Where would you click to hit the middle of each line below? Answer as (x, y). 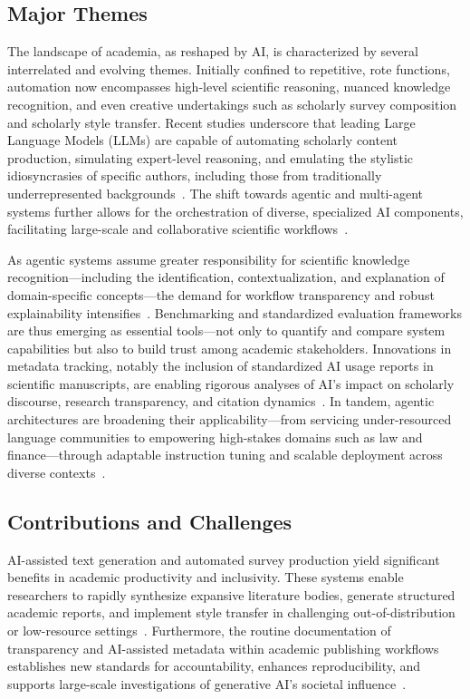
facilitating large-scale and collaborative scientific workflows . (178, 229)
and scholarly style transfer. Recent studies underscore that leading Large (211, 122)
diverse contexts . (57, 472)
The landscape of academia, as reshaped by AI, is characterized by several (213, 51)
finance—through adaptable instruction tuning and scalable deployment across (225, 455)
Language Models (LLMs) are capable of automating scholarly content (203, 140)
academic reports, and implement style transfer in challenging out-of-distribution (231, 612)
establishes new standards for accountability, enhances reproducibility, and (214, 666)
